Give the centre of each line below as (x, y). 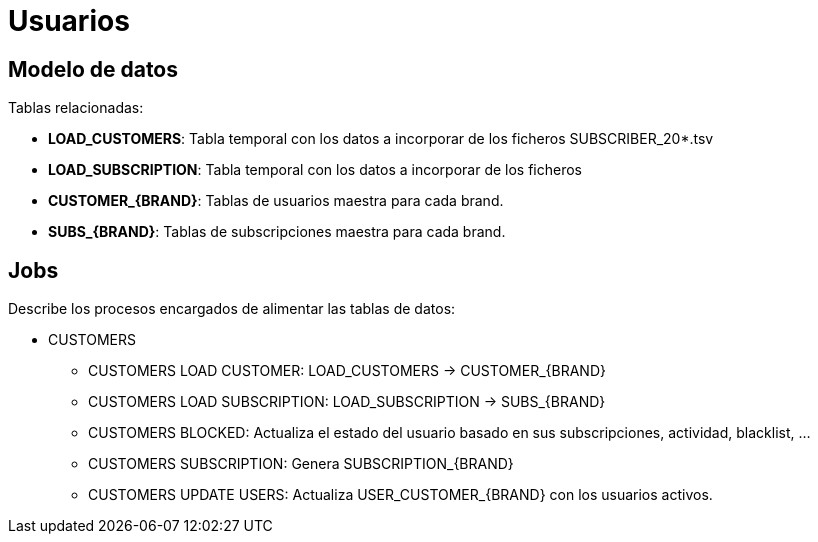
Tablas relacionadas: (76, 108)
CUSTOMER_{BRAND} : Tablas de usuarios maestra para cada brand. (276, 201)
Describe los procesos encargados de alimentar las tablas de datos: (232, 309)
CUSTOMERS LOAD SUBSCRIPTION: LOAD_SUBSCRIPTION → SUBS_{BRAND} (347, 402)
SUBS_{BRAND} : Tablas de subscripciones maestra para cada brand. (277, 232)
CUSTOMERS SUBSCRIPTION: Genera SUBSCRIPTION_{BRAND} (301, 464)
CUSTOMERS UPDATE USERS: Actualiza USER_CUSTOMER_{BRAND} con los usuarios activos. (400, 495)
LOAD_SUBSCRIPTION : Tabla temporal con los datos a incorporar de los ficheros (315, 170)
